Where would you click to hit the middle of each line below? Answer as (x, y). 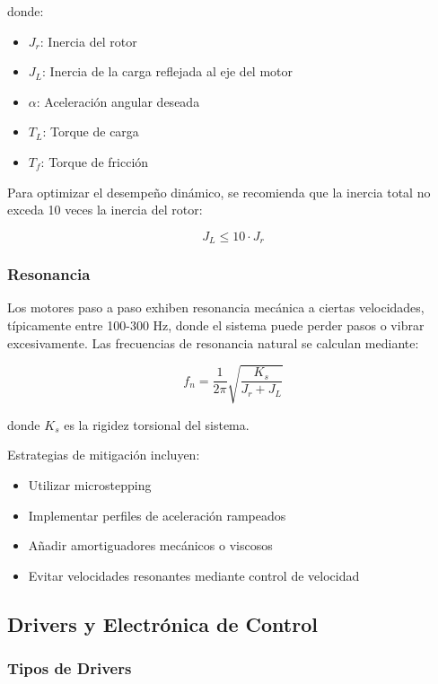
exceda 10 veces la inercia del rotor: (105, 210)
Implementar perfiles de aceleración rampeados (157, 515)
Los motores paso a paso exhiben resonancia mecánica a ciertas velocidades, (216, 307)
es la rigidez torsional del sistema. (157, 424)
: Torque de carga (91, 132)
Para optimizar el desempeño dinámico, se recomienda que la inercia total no (219, 192)
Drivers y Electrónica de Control (162, 623)
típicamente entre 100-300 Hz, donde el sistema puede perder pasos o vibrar (216, 325)
